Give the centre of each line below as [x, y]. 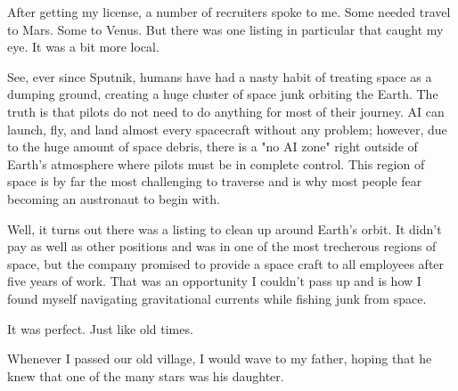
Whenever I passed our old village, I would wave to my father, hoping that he [220, 358]
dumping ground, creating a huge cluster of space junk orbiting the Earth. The [223, 94]
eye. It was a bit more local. [83, 47]
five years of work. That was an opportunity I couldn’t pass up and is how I [214, 281]
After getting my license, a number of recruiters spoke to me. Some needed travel [229, 12]
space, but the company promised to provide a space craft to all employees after [226, 263]
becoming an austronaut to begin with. [114, 198]
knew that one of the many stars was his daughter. [146, 375]
